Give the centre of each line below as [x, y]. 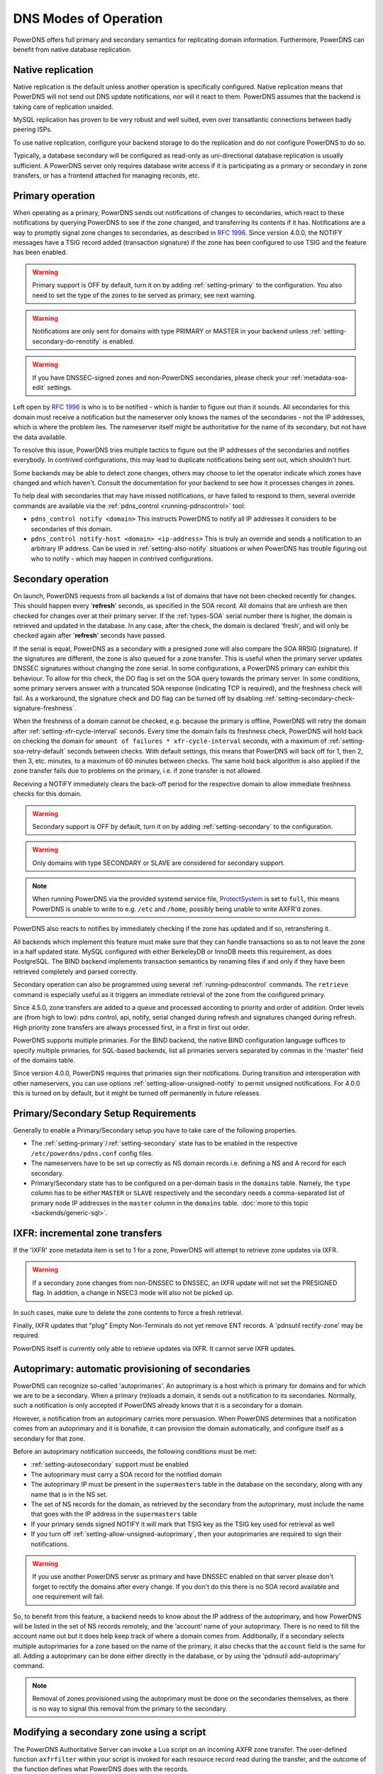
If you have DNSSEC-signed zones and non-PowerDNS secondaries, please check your [161, 378]
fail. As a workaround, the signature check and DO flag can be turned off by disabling [138, 698]
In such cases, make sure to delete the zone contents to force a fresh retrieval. [128, 1312]
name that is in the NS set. [69, 1494]
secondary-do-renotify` [67, 341]
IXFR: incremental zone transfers [88, 1233]
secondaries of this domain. [72, 529]
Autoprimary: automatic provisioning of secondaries [132, 1368]
